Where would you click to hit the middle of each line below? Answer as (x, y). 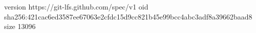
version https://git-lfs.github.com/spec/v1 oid (76, 6)
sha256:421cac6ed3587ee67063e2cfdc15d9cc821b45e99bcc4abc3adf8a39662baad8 (128, 16)
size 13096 (20, 26)
